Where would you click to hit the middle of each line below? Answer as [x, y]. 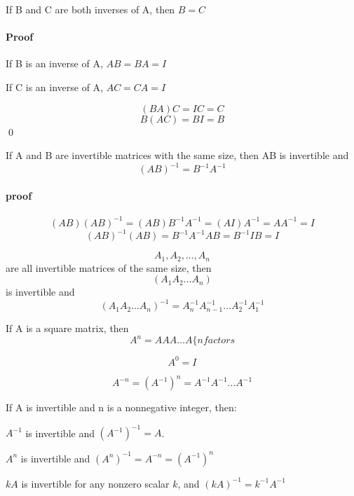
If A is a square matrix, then [67, 328]
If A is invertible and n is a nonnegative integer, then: [121, 407]
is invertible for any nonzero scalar [95, 483]
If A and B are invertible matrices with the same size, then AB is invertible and [177, 155]
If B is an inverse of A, [54, 63]
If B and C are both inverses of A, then [90, 9]
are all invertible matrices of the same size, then [109, 267]
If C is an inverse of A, [55, 87]
